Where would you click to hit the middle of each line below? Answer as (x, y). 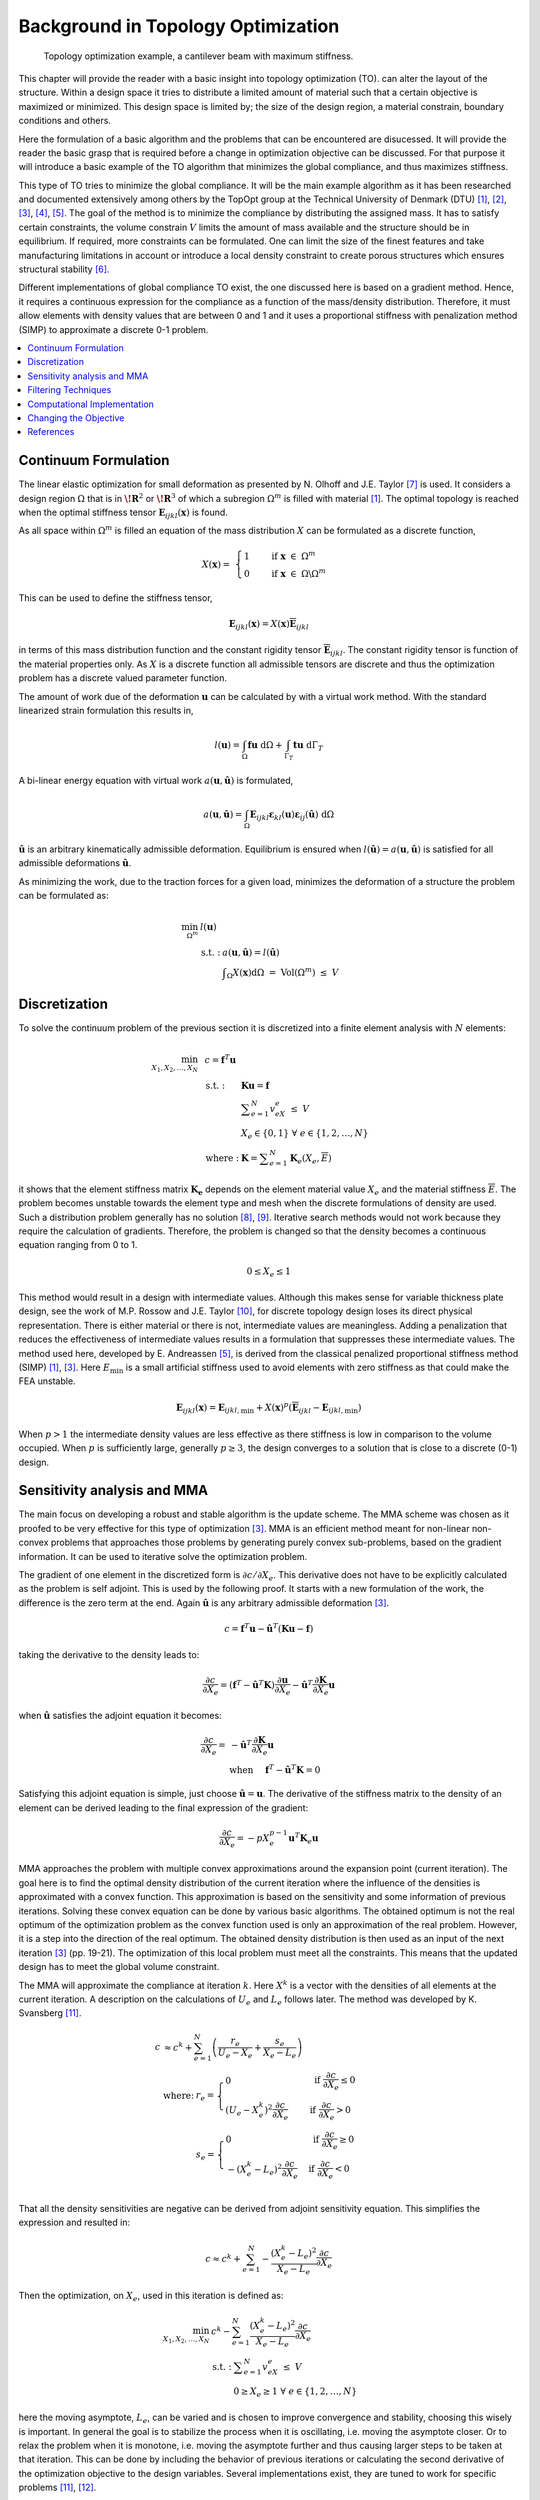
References (51, 432)
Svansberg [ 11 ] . (50, 2013)
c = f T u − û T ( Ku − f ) (268, 1627)
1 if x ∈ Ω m (279, 555)
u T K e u (303, 1838)
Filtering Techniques (69, 390)
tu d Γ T (308, 747)
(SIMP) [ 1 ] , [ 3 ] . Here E (64, 1367)
